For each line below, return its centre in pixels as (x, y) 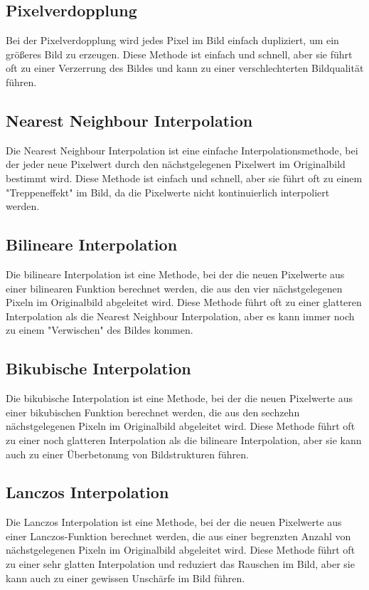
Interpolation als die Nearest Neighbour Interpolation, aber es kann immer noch (180, 316)
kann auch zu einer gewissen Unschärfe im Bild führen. (125, 578)
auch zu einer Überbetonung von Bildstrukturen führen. (127, 454)
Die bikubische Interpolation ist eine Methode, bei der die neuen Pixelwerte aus (180, 398)
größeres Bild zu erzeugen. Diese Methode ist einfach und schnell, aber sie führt (179, 54)
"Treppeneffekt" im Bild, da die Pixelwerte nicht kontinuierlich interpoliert (168, 192)
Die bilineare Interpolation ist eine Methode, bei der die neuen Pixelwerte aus (175, 274)
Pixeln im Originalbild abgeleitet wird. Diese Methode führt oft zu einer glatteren (184, 302)
